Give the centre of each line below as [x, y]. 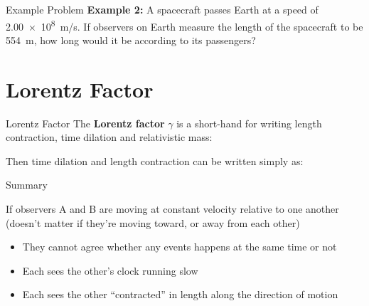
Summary [27, 185]
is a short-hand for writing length [249, 123]
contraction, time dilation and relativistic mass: [109, 137]
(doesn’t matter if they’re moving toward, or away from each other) [153, 222]
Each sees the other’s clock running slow [110, 270]
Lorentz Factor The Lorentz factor [85, 123]
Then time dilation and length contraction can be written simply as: [155, 160]
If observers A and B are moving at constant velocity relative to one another [172, 208]
